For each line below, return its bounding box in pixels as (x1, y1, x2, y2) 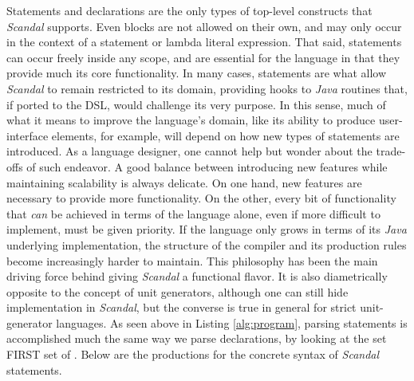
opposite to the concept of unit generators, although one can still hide (6, 283, 349, 300)
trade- (376, 143, 406, 159)
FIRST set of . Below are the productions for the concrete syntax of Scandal (6, 346, 380, 363)
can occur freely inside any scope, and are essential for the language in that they (6, 49, 400, 65)
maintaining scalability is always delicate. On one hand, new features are (6, 174, 362, 190)
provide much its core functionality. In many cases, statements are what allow (6, 65, 387, 81)
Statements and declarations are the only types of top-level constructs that (6, 2, 373, 18)
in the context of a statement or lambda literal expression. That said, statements (6, 33, 402, 50)
